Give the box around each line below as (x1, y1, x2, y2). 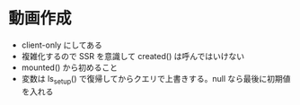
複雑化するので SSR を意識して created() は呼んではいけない (21, 50, 244, 61)
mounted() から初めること (21, 62, 119, 73)
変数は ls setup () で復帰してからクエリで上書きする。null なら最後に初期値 (21, 73, 291, 86)
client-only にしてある (21, 39, 102, 50)
